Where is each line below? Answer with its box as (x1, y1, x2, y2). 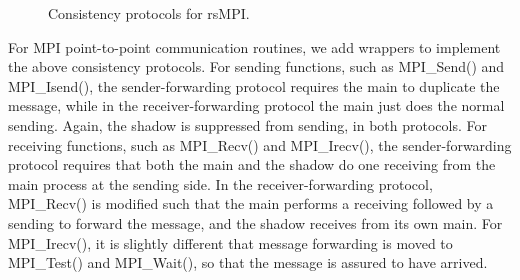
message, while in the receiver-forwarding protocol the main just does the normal (8, 95, 505, 116)
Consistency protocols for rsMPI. (48, 3, 250, 23)
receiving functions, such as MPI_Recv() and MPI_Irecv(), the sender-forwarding (8, 134, 512, 155)
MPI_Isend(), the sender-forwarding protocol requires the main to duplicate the (8, 75, 500, 96)
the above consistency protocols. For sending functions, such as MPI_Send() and (8, 56, 505, 77)
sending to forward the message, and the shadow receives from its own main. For (8, 212, 503, 233)
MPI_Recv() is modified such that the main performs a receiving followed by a (8, 193, 494, 214)
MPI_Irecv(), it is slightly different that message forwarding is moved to (8, 232, 453, 253)
